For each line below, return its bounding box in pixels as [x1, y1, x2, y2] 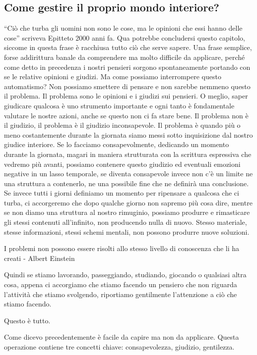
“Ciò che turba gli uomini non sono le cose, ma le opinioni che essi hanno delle [4, 23, 243, 33]
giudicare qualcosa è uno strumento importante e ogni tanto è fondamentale [4, 100, 235, 110]
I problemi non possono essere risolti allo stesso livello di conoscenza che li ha [4, 243, 240, 254]
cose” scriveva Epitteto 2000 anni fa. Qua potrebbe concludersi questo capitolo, [4, 32, 245, 43]
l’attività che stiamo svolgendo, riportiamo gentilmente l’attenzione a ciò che [4, 289, 237, 299]
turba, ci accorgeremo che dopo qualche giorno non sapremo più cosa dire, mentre [4, 197, 253, 207]
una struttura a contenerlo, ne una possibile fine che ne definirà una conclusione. [4, 178, 249, 188]
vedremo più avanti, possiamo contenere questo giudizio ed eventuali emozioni [4, 158, 241, 169]
